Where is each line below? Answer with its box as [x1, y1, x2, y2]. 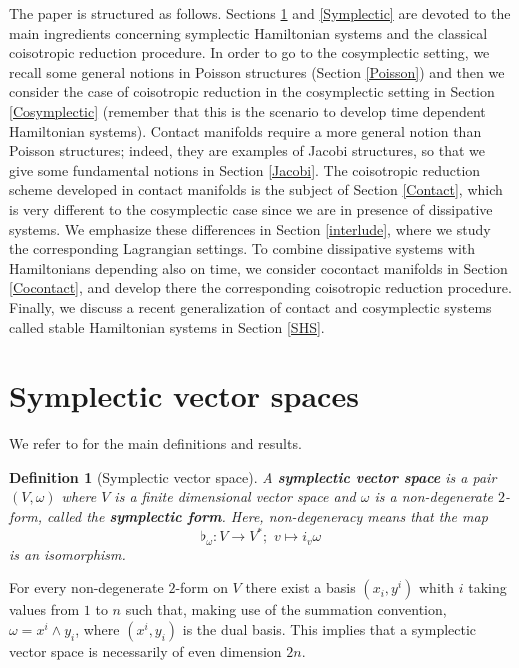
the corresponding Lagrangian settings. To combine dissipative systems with [9, 238, 476, 259]
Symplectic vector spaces [9, 375, 359, 416]
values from [9, 599, 80, 620]
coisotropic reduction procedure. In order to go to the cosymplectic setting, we [9, 42, 490, 63]
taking [468, 577, 507, 598]
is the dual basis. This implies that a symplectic [182, 618, 477, 639]
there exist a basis [245, 577, 356, 598]
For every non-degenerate [9, 577, 164, 598]
